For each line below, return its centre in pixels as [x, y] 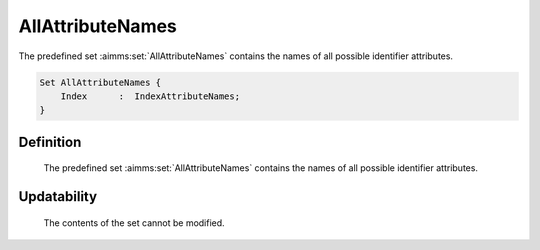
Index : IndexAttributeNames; [150, 96]
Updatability [58, 196]
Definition [50, 141]
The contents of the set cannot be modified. [134, 222]
